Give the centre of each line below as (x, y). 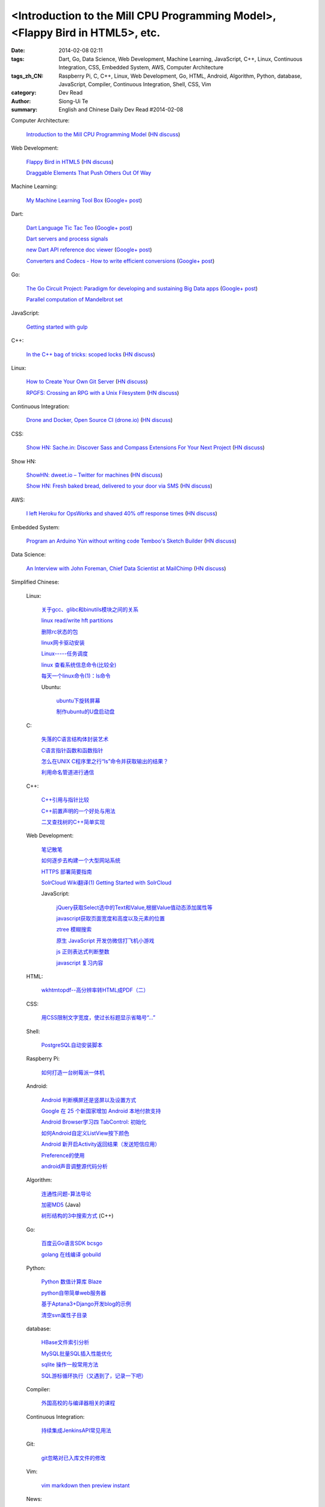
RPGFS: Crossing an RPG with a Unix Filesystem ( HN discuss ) (103, 392)
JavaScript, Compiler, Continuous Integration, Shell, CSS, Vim (135, 84)
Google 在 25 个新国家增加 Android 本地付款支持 (101, 1111)
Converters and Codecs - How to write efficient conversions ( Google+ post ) (120, 261)
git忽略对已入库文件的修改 (73, 1458)
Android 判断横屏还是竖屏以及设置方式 (89, 1100)
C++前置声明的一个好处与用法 (78, 811)
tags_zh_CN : (27, 76)
